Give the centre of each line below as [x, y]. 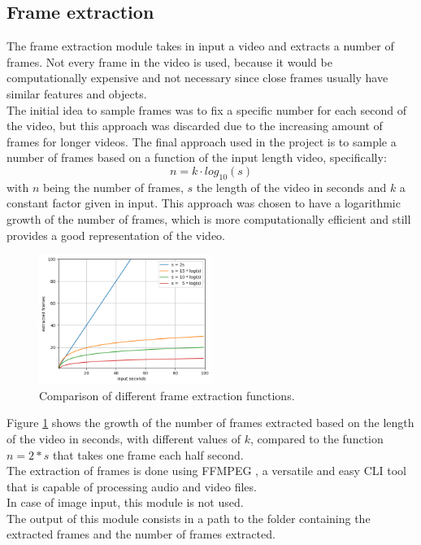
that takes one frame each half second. [148, 454]
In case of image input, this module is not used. [125, 502]
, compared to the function [317, 438]
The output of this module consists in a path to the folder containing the [189, 518]
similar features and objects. [77, 93]
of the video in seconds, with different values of [124, 438]
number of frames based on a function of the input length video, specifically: [197, 157]
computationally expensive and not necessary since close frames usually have [197, 78]
